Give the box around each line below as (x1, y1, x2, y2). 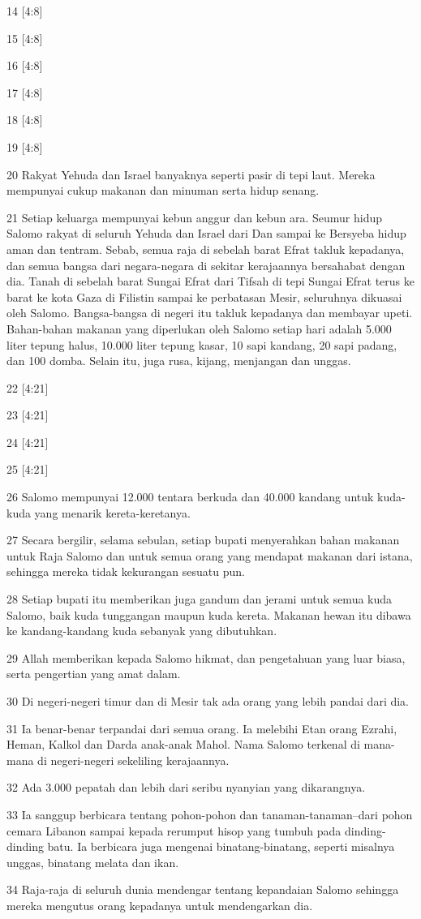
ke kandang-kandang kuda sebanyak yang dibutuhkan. (6, 622, 277, 639)
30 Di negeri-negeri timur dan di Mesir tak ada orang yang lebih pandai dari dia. (6, 693, 410, 709)
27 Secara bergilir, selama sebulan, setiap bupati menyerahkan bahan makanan (6, 531, 400, 548)
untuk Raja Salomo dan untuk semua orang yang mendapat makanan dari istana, (6, 547, 413, 564)
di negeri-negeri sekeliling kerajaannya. (37, 751, 230, 768)
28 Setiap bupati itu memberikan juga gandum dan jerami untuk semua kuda (6, 590, 393, 608)
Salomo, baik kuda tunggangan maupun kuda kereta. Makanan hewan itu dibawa (6, 606, 411, 623)
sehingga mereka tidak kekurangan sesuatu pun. (6, 563, 245, 580)
